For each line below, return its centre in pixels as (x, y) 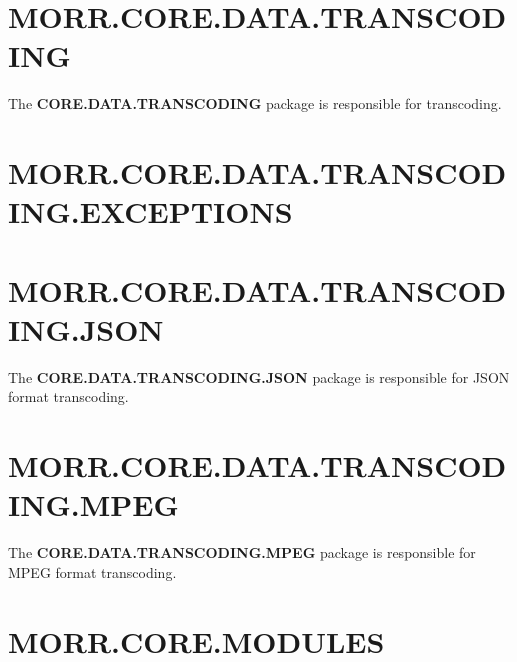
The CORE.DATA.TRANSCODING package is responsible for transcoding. (255, 103)
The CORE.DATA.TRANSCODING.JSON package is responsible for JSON (259, 376)
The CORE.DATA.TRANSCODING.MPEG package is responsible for (242, 552)
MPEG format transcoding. (92, 571)
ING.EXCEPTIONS (150, 211)
